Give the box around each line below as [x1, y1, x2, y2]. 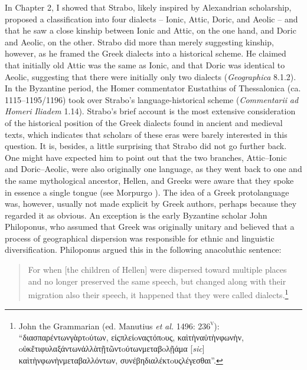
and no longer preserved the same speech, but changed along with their [28, 275, 286, 287]
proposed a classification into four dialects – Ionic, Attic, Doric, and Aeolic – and [5, 12, 298, 25]
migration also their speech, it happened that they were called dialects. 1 [28, 287, 289, 300]
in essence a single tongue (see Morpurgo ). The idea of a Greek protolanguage [5, 186, 289, 198]
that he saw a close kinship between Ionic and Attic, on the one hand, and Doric [5, 24, 296, 37]
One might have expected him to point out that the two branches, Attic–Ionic [5, 151, 287, 163]
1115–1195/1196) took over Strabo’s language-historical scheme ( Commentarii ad [5, 93, 299, 105]
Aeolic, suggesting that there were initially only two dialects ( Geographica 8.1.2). [5, 70, 296, 82]
